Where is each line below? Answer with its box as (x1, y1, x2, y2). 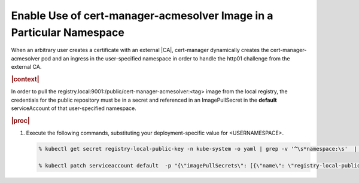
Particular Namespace (11, 26, 125, 39)
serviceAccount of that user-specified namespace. (11, 105, 137, 112)
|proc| (11, 117, 30, 125)
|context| (11, 75, 39, 83)
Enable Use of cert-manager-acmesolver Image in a (11, 9, 273, 22)
